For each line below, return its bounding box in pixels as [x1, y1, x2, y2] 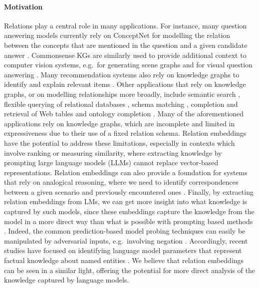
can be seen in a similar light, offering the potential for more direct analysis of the [4, 265, 255, 275]
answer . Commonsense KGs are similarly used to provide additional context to [4, 49, 247, 60]
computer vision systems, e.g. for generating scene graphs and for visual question [4, 59, 253, 70]
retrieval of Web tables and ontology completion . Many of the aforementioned [4, 108, 244, 119]
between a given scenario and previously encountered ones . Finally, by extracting [4, 186, 254, 197]
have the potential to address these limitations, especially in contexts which [4, 137, 235, 148]
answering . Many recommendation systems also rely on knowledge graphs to [4, 69, 240, 79]
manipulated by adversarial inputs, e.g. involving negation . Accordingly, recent [4, 235, 248, 246]
